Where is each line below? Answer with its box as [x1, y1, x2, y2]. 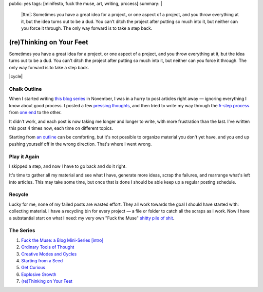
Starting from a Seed [21, 257, 63, 263]
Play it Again [9, 153, 39, 160]
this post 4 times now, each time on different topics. [9, 125, 113, 131]
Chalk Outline [9, 86, 42, 93]
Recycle [9, 191, 29, 198]
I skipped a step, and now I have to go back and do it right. [9, 163, 127, 169]
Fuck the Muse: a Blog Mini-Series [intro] [21, 237, 104, 243]
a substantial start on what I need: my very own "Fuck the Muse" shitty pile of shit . [9, 215, 175, 221]
